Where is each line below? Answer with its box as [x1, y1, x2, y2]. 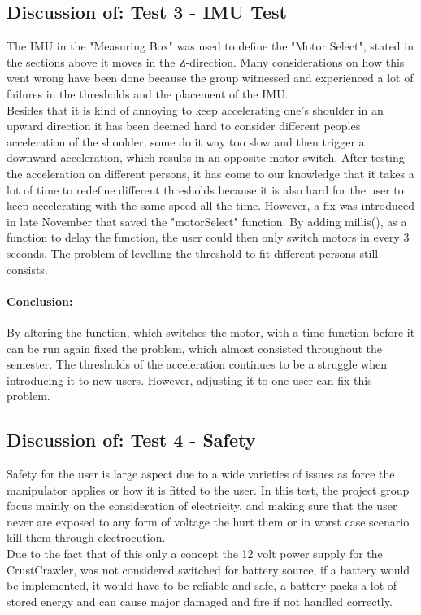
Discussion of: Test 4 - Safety [7, 427, 256, 452]
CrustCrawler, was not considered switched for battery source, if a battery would [7, 560, 410, 578]
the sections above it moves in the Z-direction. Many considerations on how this [7, 53, 405, 70]
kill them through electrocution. [7, 529, 166, 546]
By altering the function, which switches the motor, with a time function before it [7, 323, 415, 340]
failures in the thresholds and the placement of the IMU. [7, 85, 289, 102]
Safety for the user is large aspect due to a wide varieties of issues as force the [7, 465, 395, 482]
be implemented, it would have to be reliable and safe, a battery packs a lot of [7, 577, 397, 594]
